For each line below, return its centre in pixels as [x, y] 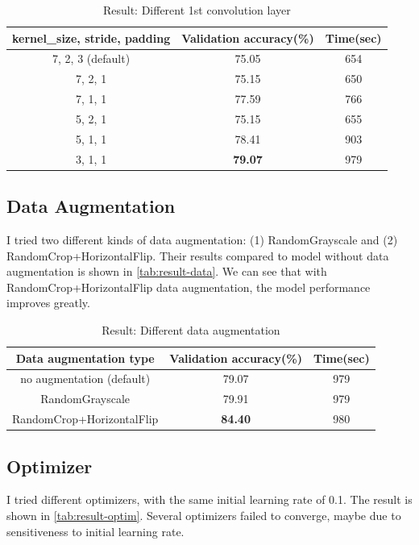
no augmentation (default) [85, 379]
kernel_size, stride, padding [91, 37]
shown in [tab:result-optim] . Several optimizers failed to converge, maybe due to [204, 515]
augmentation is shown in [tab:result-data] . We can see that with [167, 271]
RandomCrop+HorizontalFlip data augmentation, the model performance [189, 287]
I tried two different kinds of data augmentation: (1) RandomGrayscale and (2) [202, 239]
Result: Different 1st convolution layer [197, 10]
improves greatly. [48, 303]
